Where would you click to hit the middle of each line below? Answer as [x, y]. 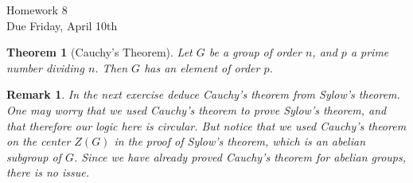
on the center [39, 141]
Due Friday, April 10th [62, 25]
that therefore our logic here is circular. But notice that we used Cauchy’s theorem [206, 125]
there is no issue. [48, 172]
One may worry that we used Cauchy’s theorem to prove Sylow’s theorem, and [197, 109]
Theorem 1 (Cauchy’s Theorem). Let [99, 52]
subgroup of [34, 156]
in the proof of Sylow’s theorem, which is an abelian [240, 141]
